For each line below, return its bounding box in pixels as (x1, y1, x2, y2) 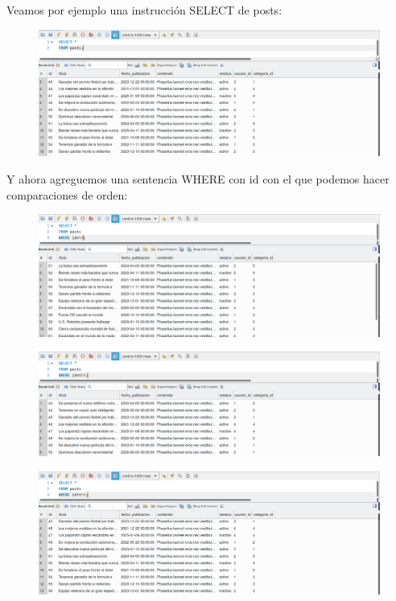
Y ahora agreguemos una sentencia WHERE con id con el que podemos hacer (6, 170, 390, 187)
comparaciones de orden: (6, 186, 128, 203)
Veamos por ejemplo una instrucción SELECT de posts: (6, 2, 283, 18)
